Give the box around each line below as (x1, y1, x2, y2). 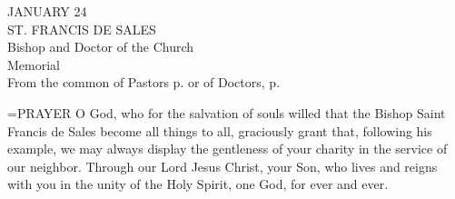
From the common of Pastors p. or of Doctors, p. (7, 73, 281, 92)
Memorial (7, 55, 60, 74)
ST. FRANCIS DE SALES (7, 19, 156, 38)
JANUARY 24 (7, 2, 87, 20)
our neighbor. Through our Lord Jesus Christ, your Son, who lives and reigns (7, 156, 438, 175)
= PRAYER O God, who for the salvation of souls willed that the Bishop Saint (7, 103, 446, 122)
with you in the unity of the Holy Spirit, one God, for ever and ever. (7, 174, 389, 194)
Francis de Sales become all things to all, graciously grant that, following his (7, 121, 432, 140)
